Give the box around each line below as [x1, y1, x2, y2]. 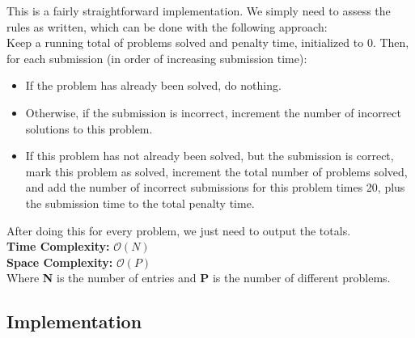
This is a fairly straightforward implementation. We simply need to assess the [6, 2, 391, 19]
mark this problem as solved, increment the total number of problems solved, [25, 163, 408, 180]
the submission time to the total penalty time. [25, 194, 255, 211]
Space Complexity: [6, 253, 113, 270]
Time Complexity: [6, 238, 110, 255]
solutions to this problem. [25, 120, 153, 137]
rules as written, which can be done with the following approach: [6, 18, 328, 35]
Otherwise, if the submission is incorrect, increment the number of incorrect [25, 104, 401, 120]
